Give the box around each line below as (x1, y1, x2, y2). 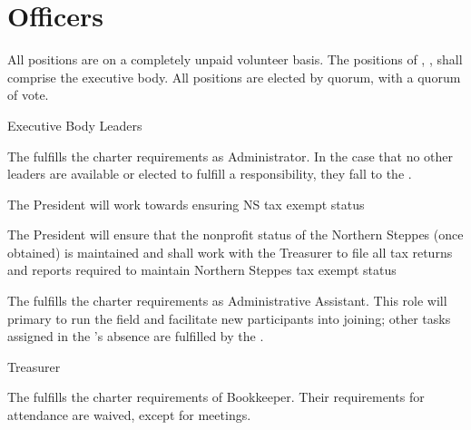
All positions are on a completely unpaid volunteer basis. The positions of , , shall (7, 50, 463, 69)
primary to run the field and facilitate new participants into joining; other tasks (7, 308, 451, 327)
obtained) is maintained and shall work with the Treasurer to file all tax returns (7, 242, 453, 261)
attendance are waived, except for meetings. (7, 406, 251, 425)
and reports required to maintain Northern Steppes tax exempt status (7, 260, 397, 279)
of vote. (7, 85, 49, 104)
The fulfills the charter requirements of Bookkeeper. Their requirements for (7, 387, 425, 406)
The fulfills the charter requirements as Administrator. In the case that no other (7, 146, 454, 165)
